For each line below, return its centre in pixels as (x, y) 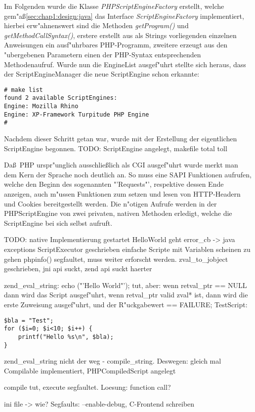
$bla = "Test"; (29, 320)
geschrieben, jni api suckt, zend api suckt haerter (78, 268)
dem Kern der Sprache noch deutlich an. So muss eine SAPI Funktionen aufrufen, (128, 174)
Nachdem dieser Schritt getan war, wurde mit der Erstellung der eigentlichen (121, 139)
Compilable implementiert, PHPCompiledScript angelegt (90, 370)
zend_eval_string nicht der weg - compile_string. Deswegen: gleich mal (113, 361)
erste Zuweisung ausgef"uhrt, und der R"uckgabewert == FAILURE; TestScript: (126, 304)
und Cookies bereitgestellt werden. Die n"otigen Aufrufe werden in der (110, 203)
